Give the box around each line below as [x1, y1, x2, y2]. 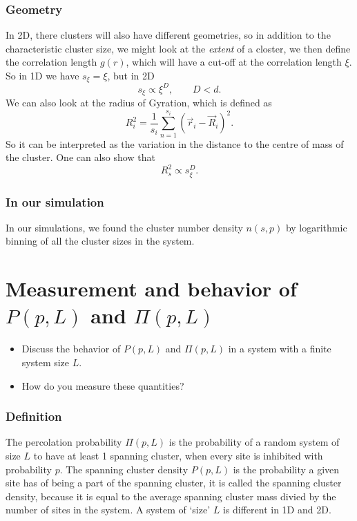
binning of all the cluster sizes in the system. [6, 234, 195, 248]
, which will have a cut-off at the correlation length [126, 55, 342, 69]
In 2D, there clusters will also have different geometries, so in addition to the [6, 28, 331, 42]
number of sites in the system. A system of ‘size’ [6, 502, 211, 517]
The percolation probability [6, 435, 122, 449]
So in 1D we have [6, 68, 79, 82]
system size [21, 354, 70, 369]
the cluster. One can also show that [6, 150, 155, 164]
